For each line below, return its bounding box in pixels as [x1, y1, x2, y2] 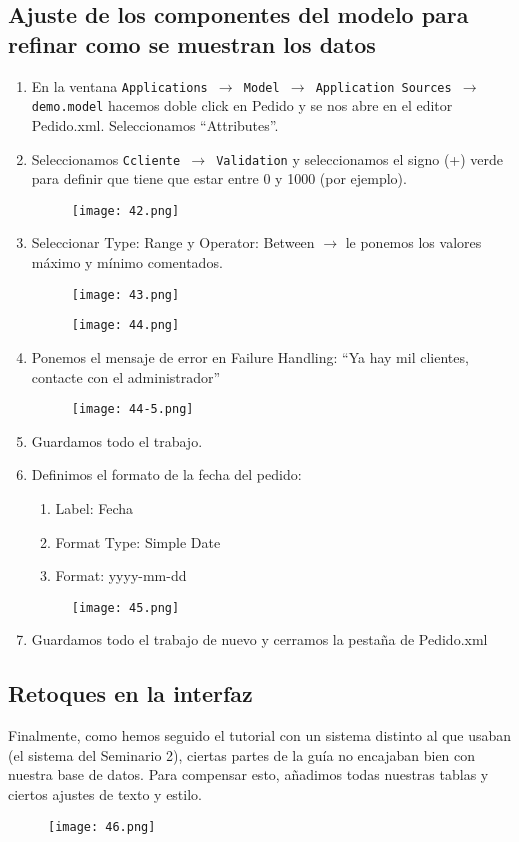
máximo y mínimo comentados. [31, 252, 223, 272]
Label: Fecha [55, 497, 133, 518]
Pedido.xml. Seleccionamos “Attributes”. [31, 114, 279, 135]
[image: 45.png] [71, 600, 180, 615]
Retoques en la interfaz [8, 678, 253, 709]
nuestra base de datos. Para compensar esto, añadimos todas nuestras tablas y [8, 764, 489, 785]
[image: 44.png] [71, 318, 180, 333]
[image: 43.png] [71, 287, 180, 302]
